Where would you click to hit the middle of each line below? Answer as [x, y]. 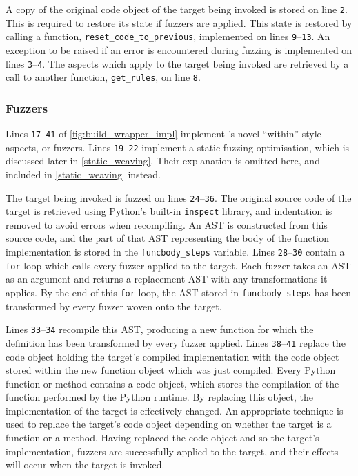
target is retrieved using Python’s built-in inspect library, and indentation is [169, 211]
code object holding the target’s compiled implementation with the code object [172, 356]
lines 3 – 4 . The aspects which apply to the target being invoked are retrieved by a [177, 63]
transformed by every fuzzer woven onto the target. [114, 306]
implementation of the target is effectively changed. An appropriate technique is [175, 410]
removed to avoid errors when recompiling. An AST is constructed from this [167, 224]
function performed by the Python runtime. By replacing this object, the [159, 397]
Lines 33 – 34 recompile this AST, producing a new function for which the [160, 329]
